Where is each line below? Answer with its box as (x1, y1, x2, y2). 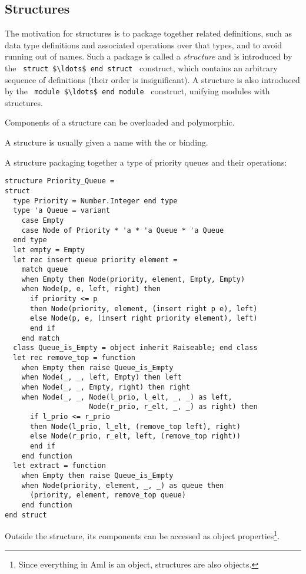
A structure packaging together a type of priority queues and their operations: (5, 156, 287, 168)
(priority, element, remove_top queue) (29, 491, 186, 500)
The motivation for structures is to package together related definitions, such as (5, 27, 292, 39)
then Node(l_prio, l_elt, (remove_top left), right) (29, 422, 241, 431)
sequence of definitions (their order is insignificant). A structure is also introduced (5, 73, 300, 85)
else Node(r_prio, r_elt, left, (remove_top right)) (29, 432, 241, 441)
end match (21, 334, 60, 342)
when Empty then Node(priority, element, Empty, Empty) (21, 275, 245, 283)
